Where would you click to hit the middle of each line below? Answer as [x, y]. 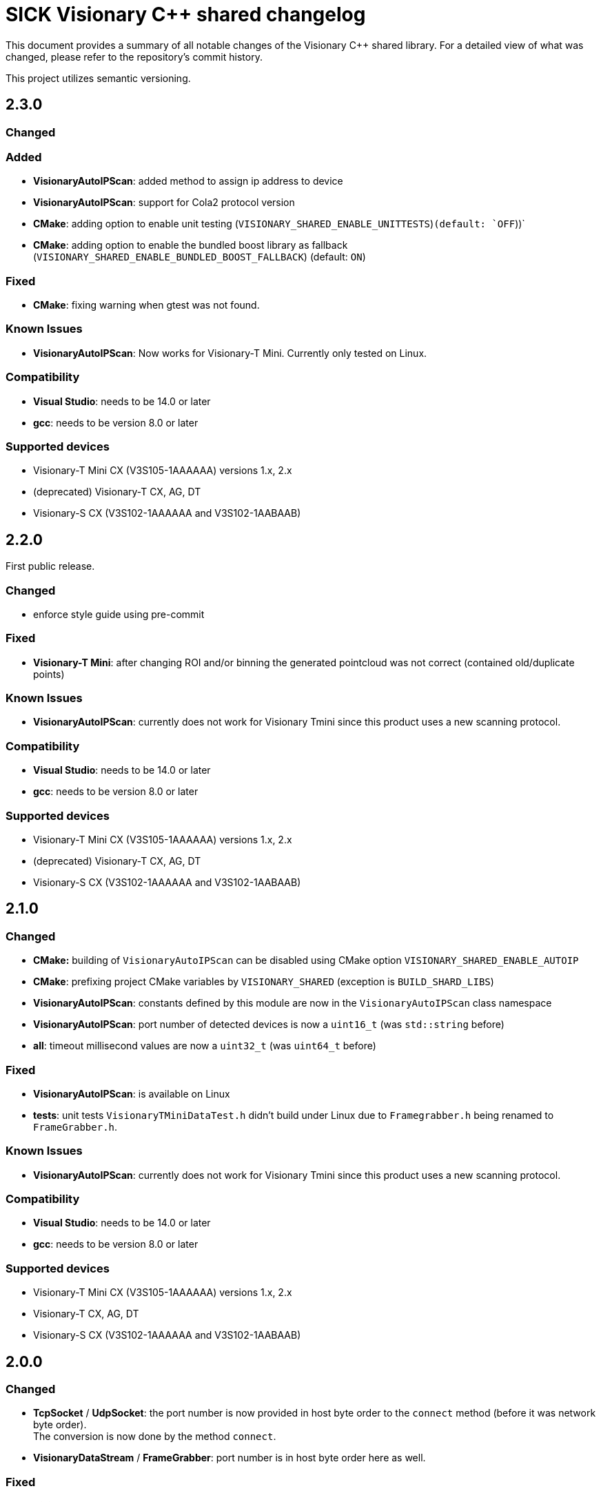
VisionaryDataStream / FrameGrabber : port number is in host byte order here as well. [230, 1458]
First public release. [50, 566]
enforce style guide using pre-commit [119, 614]
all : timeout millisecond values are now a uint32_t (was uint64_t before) [205, 1046]
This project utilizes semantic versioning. [98, 78]
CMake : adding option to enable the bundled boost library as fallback [191, 245]
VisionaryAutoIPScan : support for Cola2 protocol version [164, 203]
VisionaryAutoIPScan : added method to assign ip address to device [188, 181]
